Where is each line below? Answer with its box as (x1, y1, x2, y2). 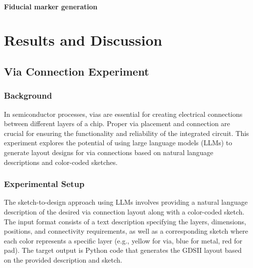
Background (4, 89, 52, 102)
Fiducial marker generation (4, 1, 98, 11)
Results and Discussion (4, 30, 162, 50)
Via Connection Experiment (4, 63, 149, 79)
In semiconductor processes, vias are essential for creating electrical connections (4, 108, 243, 119)
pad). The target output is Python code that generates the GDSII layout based (4, 245, 242, 255)
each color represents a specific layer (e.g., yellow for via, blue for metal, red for (4, 235, 243, 245)
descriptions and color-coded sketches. (4, 157, 118, 167)
